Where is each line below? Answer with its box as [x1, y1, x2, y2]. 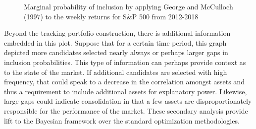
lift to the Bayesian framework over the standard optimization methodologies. [4, 115, 240, 126]
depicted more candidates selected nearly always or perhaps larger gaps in [4, 47, 228, 58]
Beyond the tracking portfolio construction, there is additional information [4, 28, 231, 38]
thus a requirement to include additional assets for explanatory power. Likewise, [4, 86, 247, 96]
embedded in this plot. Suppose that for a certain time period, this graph [4, 37, 227, 48]
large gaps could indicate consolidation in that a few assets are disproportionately [4, 96, 252, 106]
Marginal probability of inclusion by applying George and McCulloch [24, 1, 233, 11]
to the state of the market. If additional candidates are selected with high [4, 66, 227, 77]
